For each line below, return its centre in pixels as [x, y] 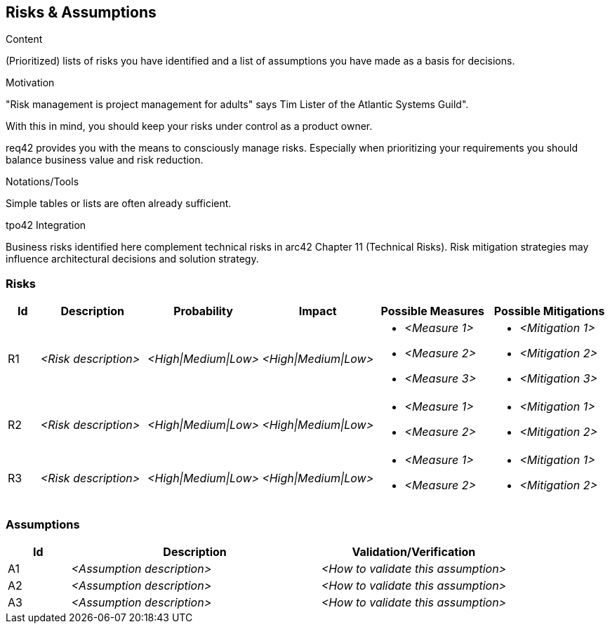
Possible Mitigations [549, 311]
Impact [318, 311]
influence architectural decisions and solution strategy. [132, 259]
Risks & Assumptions [81, 12]
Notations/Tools [42, 182]
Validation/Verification [414, 551]
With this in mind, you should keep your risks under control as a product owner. [189, 126]
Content [24, 39]
